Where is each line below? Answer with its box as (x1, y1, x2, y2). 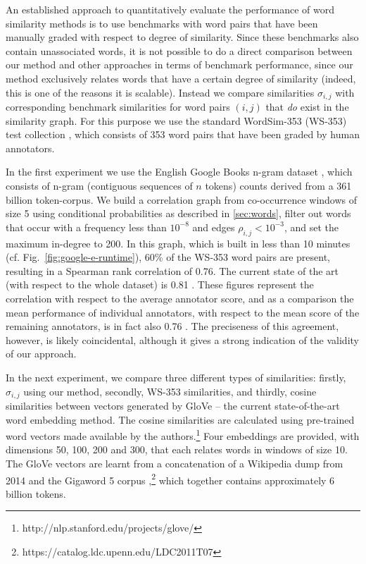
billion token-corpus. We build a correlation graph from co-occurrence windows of (6, 192, 358, 207)
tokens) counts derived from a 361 (205, 178, 352, 192)
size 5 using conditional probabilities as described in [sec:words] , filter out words (6, 206, 351, 221)
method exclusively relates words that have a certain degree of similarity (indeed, (6, 70, 356, 85)
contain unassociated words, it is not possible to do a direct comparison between (6, 43, 353, 58)
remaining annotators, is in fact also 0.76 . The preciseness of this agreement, (6, 319, 339, 333)
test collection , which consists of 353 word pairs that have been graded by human (6, 127, 360, 142)
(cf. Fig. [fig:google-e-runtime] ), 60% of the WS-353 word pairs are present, (6, 250, 331, 264)
